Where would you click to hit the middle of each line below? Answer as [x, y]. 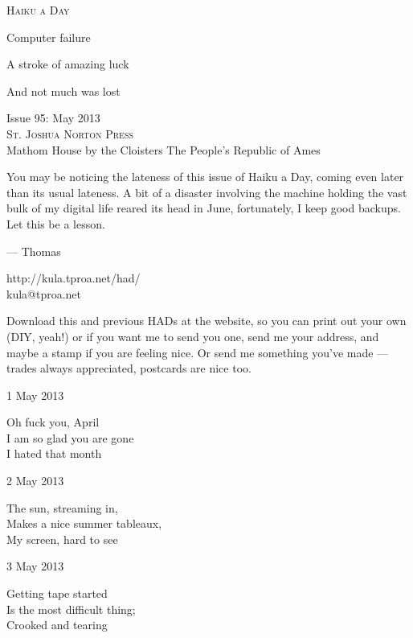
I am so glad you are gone [70, 437]
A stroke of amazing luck [68, 64]
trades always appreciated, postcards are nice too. [129, 368]
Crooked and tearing [57, 625]
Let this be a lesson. [56, 223]
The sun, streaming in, [62, 507]
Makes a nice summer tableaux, [84, 523]
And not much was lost [63, 91]
